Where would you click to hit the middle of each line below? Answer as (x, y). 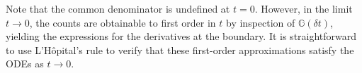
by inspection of (261, 22)
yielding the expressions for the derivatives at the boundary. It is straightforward (181, 36)
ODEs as (25, 64)
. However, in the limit (304, 8)
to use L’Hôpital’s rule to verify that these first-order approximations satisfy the (180, 49)
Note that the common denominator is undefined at (118, 8)
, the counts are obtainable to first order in (123, 22)
